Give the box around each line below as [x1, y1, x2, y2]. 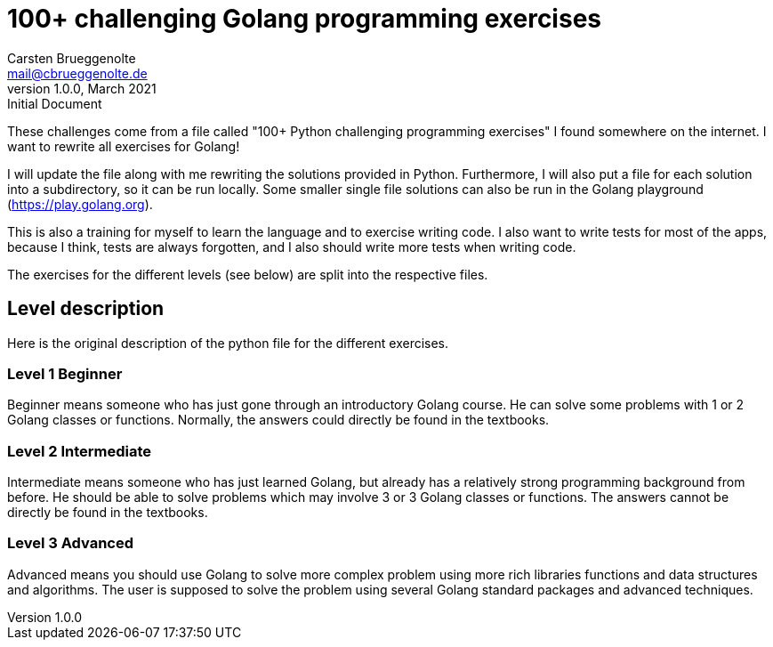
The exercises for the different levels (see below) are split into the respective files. [7, 266, 488, 282]
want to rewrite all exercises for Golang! [7, 138, 240, 154]
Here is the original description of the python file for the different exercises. [7, 335, 449, 351]
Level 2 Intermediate [7, 441, 152, 460]
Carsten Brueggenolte [7, 50, 136, 66]
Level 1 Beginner [7, 364, 123, 383]
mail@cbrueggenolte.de [7, 65, 148, 81]
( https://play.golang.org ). [7, 196, 153, 212]
